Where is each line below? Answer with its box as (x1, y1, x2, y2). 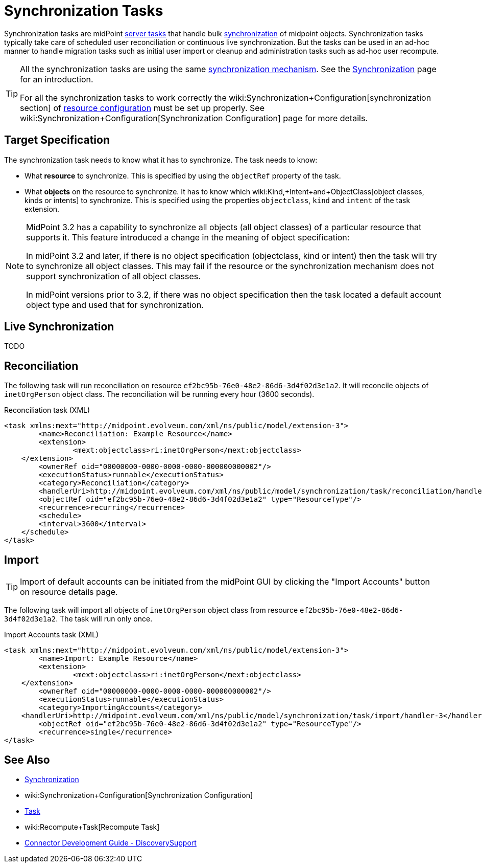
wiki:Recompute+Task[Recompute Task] (25, 822, 160, 831)
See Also (4, 753, 50, 766)
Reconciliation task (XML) (4, 406, 90, 415)
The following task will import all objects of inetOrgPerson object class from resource (4, 606, 298, 615)
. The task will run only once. (56, 614, 153, 624)
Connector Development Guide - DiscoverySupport (25, 838, 197, 847)
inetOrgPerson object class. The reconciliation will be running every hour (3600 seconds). (4, 390, 315, 399)
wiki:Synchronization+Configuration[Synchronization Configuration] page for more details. (20, 113, 368, 123)
